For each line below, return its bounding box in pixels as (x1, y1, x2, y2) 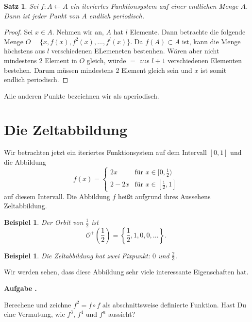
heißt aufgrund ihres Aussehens (118, 191, 211, 201)
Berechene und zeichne (4, 299, 71, 309)
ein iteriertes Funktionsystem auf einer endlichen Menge (70, 1, 238, 11)
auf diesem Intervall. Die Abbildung (4, 191, 110, 201)
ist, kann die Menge (182, 36, 241, 46)
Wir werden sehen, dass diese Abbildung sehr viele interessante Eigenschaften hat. (4, 267, 249, 277)
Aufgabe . (4, 283, 37, 293)
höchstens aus (4, 46, 45, 56)
